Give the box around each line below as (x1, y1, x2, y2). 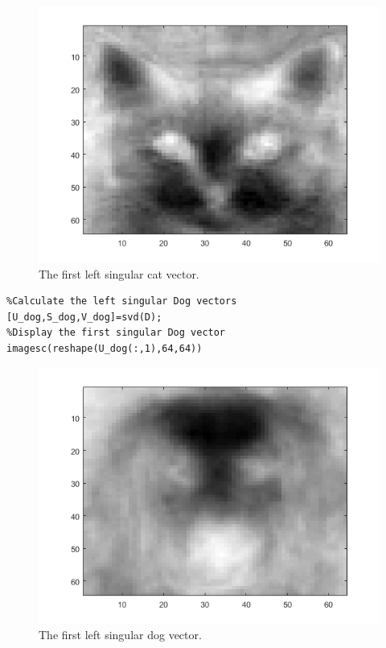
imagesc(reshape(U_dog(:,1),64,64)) (6, 342, 203, 354)
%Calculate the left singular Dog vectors (6, 295, 237, 307)
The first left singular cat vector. (39, 265, 199, 282)
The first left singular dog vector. (39, 626, 202, 643)
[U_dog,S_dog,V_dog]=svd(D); (6, 311, 162, 323)
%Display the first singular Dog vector (6, 327, 226, 339)
